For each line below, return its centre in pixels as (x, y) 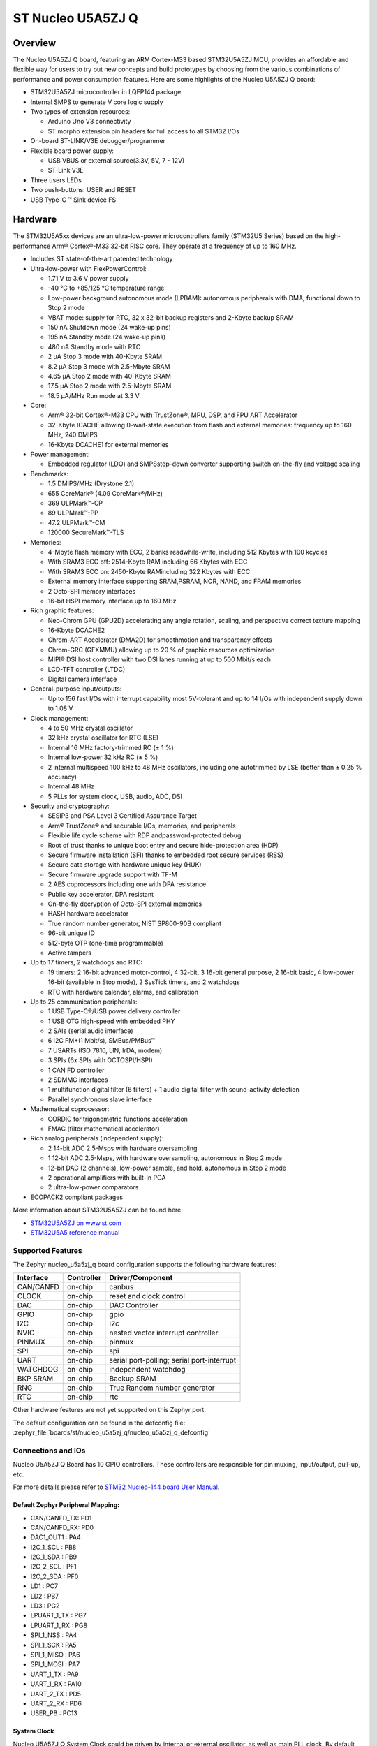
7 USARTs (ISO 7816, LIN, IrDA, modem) (105, 1050)
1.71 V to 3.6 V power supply (88, 278)
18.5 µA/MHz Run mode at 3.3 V (94, 395)
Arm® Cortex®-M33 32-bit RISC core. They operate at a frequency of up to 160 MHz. (174, 246)
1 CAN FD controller (76, 1070)
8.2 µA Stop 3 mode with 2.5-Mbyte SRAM (109, 366)
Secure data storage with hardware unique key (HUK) (125, 865)
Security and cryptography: (70, 806)
